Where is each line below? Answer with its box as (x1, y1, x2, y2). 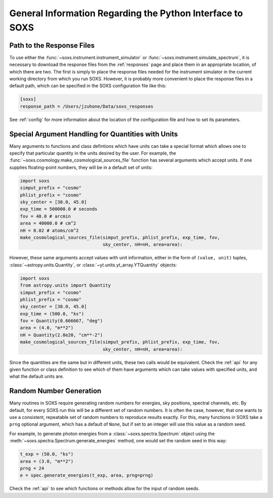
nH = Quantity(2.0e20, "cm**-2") (20, 332, 103, 338)
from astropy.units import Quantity (20, 283, 111, 288)
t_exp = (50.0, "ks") (20, 451, 74, 457)
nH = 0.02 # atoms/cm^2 (20, 227, 79, 233)
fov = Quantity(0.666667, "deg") (20, 318, 103, 324)
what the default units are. (9, 373, 64, 379)
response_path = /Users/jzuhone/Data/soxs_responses (20, 103, 154, 109)
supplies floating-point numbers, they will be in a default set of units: (9, 164, 153, 170)
